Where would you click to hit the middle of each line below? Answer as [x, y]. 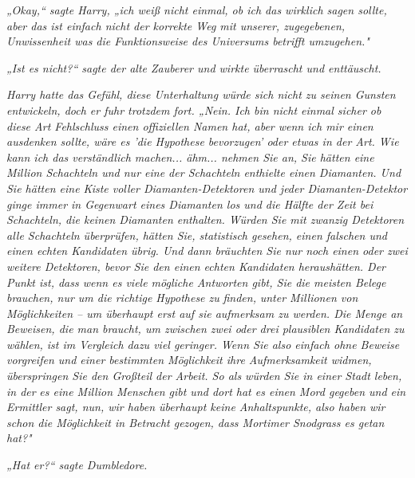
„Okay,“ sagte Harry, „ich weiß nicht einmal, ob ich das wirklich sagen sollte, [197, 10]
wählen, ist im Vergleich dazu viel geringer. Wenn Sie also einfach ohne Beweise [203, 344]
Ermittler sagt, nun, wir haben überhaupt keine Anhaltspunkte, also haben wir [196, 407]
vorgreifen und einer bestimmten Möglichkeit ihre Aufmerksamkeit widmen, [189, 360]
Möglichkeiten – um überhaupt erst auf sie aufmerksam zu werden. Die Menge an [205, 313]
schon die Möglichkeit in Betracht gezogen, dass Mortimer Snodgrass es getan [196, 422]
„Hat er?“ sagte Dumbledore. [77, 465]
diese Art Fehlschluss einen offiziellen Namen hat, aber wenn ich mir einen [190, 125]
